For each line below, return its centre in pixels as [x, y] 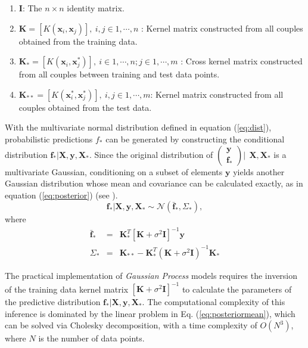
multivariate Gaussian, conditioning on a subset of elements [114, 171]
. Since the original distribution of [151, 154]
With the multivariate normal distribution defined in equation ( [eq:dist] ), [138, 127]
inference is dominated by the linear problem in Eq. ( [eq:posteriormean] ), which [150, 313]
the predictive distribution [53, 302]
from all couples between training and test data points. [119, 74]
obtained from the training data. [78, 41]
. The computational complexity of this [214, 302]
